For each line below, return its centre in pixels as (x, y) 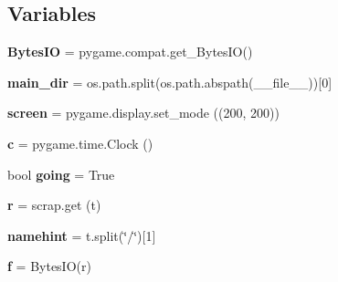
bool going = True (61, 174)
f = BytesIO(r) (49, 266)
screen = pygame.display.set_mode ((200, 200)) (143, 113)
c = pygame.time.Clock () (80, 143)
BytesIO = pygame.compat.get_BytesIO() (130, 52)
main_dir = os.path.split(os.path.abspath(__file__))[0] (170, 82)
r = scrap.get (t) (54, 205)
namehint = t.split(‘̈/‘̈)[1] (82, 235)
